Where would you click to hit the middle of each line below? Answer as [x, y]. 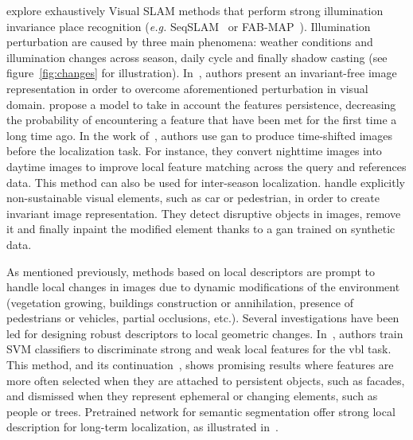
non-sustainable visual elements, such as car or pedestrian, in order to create [193, 198]
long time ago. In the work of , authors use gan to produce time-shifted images [199, 135]
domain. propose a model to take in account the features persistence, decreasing [201, 104]
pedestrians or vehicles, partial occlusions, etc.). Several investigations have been [203, 318]
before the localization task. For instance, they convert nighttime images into [194, 151]
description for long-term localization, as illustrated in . [142, 427]
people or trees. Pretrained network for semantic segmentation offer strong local [201, 411]
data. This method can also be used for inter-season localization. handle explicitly [206, 182]
